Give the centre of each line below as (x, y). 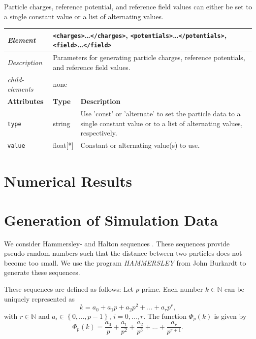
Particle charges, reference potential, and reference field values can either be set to (128, 6)
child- (16, 79)
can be (235, 289)
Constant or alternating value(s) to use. (140, 145)
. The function (165, 316)
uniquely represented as (39, 298)
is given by (230, 316)
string (62, 123)
